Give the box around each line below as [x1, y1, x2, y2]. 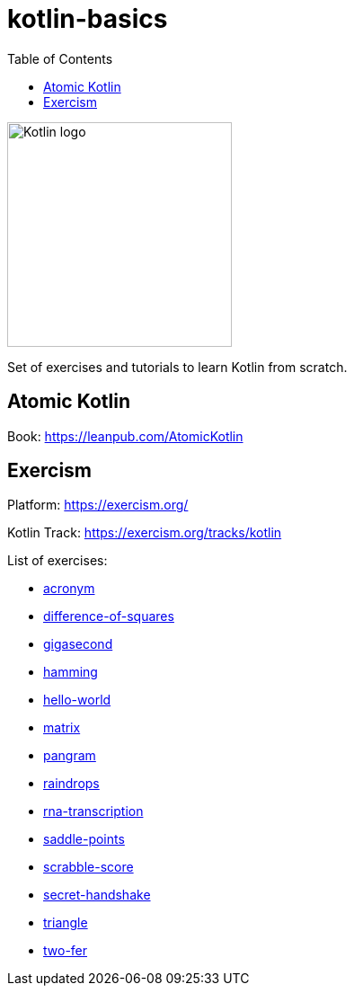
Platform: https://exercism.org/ [7, 497, 189, 513]
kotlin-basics [7, 4, 168, 34]
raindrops [43, 776, 100, 792]
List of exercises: [7, 553, 108, 569]
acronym [43, 581, 95, 597]
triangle [43, 915, 88, 931]
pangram [43, 748, 96, 764]
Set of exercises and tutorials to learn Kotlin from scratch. [7, 359, 348, 375]
